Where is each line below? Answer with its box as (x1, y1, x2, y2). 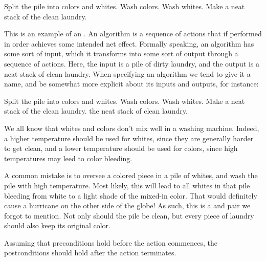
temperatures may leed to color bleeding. (4, 153, 132, 163)
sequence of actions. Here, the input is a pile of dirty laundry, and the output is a (4, 58, 260, 69)
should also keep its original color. (4, 220, 110, 231)
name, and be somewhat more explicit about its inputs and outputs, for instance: (4, 78, 259, 89)
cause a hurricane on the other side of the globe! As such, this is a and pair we (4, 200, 251, 211)
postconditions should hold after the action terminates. (4, 247, 176, 258)
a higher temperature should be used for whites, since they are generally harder (4, 133, 254, 143)
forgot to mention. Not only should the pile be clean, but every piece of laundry (4, 210, 254, 221)
